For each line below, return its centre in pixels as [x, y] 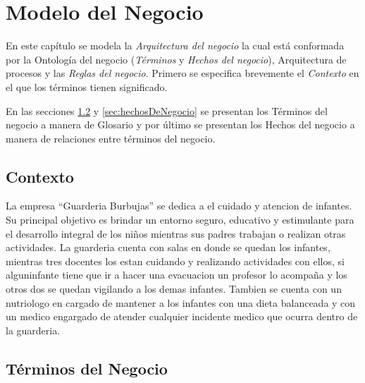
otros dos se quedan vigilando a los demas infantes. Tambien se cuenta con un [174, 289]
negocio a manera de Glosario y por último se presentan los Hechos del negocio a [180, 124]
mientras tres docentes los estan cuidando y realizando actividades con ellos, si [175, 261]
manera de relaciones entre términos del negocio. [111, 138]
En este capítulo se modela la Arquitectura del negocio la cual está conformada [175, 45]
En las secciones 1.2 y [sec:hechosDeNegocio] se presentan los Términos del [167, 110]
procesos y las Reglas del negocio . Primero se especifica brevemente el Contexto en [182, 73]
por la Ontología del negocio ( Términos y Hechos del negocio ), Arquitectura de [176, 59]
